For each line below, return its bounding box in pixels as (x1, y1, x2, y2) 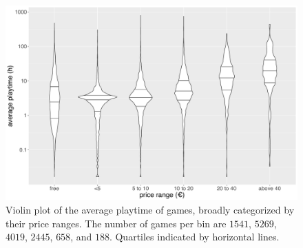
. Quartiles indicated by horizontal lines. (109, 229, 280, 244)
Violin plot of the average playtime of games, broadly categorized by (6, 202, 295, 216)
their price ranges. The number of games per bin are (6, 216, 227, 230)
